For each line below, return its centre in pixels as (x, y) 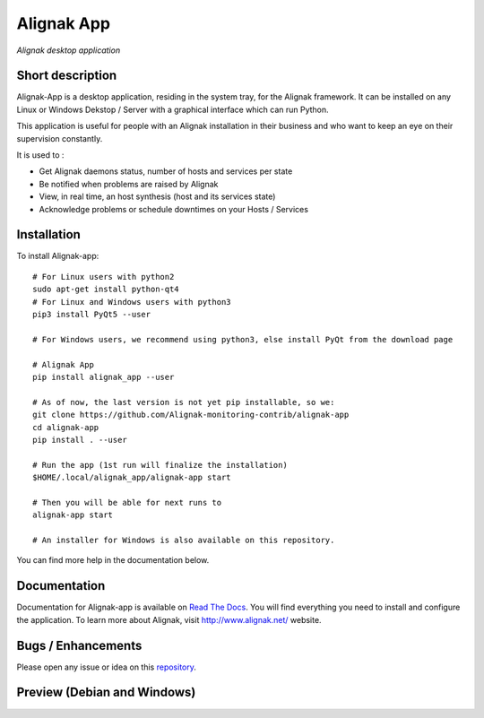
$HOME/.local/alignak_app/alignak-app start (132, 478)
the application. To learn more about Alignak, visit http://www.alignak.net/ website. (169, 619)
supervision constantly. (60, 138)
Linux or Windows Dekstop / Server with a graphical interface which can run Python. (173, 109)
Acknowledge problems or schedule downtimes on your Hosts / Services (174, 209)
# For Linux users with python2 (104, 277)
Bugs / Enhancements (79, 645)
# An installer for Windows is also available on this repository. (184, 541)
